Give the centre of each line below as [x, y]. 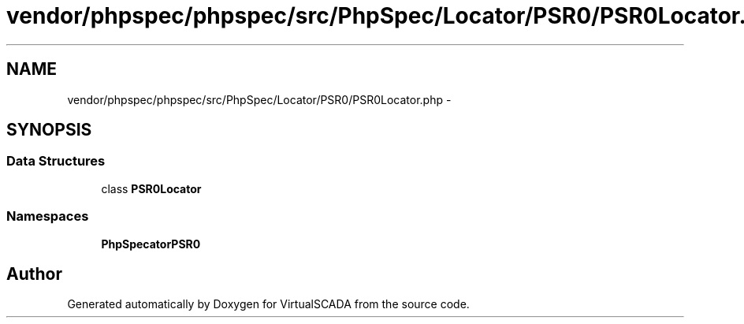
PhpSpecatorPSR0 [151, 244]
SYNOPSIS [49, 130]
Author [34, 274]
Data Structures [56, 161]
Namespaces [48, 216]
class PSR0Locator [151, 188]
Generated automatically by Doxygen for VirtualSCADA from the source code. [268, 304]
